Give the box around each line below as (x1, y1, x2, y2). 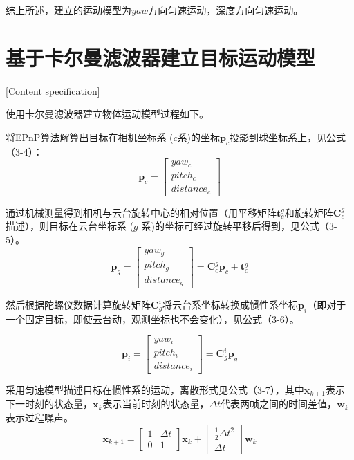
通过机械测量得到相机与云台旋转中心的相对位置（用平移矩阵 (6, 205, 277, 219)
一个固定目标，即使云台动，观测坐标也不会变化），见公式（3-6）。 (6, 311, 299, 326)
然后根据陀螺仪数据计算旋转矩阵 (6, 297, 151, 312)
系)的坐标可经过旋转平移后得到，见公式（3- (141, 219, 337, 233)
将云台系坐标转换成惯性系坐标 (162, 297, 299, 312)
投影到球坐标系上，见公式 (230, 129, 346, 144)
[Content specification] (6, 83, 100, 98)
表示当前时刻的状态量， (102, 396, 209, 411)
